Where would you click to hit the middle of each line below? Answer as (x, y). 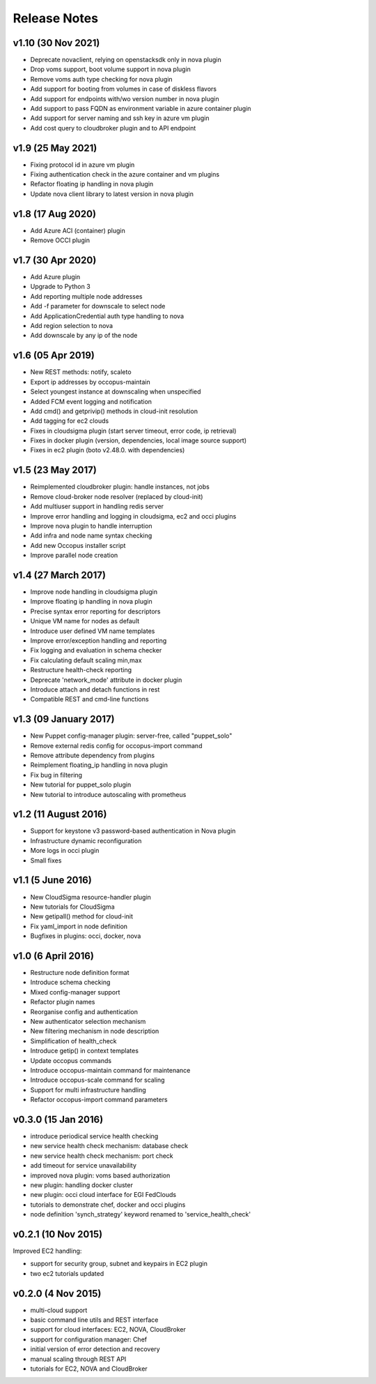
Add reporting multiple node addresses (86, 296)
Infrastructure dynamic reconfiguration (86, 840)
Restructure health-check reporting (81, 670)
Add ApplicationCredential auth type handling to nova (107, 316)
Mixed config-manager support (75, 992)
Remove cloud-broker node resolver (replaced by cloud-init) (117, 496)
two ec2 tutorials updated (67, 1273)
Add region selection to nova (72, 326)
